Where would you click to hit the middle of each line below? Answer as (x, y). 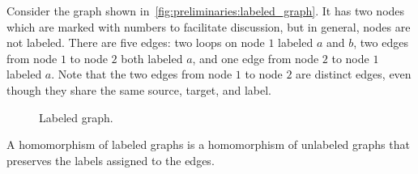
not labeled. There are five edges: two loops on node (136, 42)
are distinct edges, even (354, 74)
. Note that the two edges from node (142, 74)
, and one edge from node (256, 58)
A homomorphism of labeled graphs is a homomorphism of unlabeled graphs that (208, 144)
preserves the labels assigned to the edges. (111, 160)
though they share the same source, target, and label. (139, 89)
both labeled (152, 58)
